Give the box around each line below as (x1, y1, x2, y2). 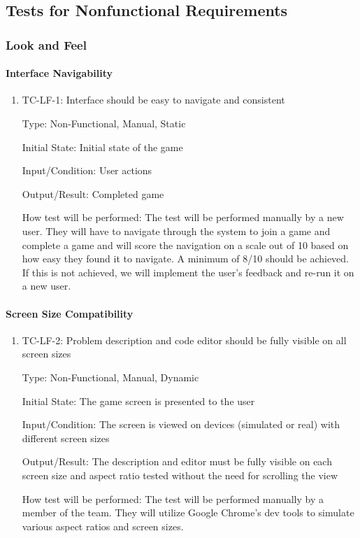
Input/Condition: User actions (22, 163, 152, 178)
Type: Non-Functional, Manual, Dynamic (22, 369, 199, 384)
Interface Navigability (6, 66, 113, 80)
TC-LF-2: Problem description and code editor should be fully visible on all (22, 332, 347, 347)
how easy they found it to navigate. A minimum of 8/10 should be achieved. (22, 251, 350, 266)
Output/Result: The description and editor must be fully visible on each (22, 454, 332, 469)
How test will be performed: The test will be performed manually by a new (22, 210, 344, 225)
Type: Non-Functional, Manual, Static (22, 116, 186, 131)
